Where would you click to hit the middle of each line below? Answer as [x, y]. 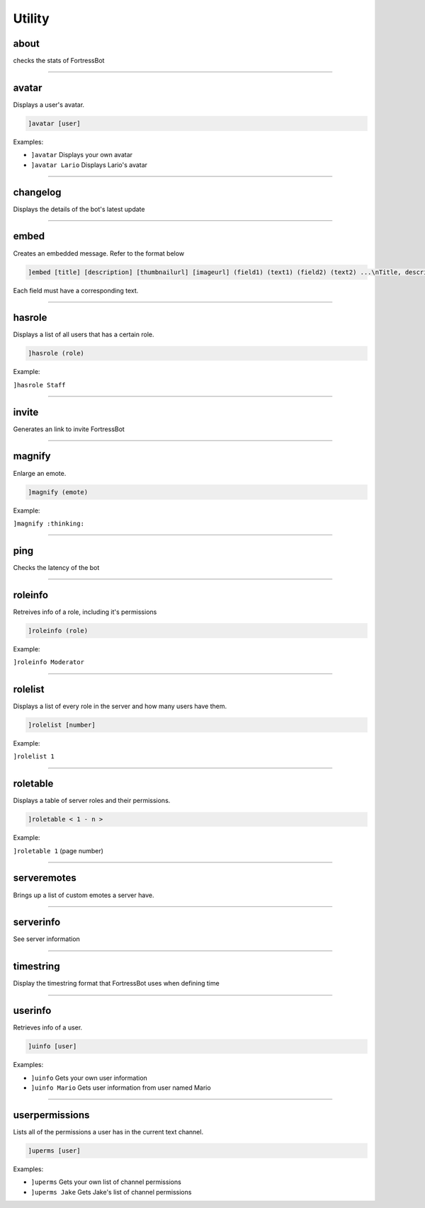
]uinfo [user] [52, 1047]
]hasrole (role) [56, 353]
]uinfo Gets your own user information [89, 1078]
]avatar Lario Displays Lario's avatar [89, 165]
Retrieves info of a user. [48, 1027]
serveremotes [45, 878]
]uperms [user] [54, 1150]
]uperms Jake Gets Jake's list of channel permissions [111, 1192]
